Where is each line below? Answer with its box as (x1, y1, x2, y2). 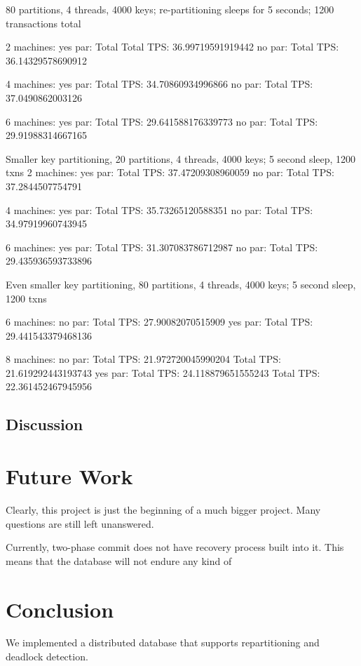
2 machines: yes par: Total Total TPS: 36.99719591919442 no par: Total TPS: (6, 39, 339, 54)
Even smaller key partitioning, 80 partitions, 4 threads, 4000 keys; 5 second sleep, (6, 277, 356, 291)
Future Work (6, 462, 133, 491)
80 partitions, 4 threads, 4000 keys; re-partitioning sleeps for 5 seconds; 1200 (6, 2, 334, 16)
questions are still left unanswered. (6, 516, 154, 531)
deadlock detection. (6, 649, 88, 664)
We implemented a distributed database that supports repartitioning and (6, 635, 320, 650)
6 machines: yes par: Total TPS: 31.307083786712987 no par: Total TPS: (6, 239, 318, 254)
